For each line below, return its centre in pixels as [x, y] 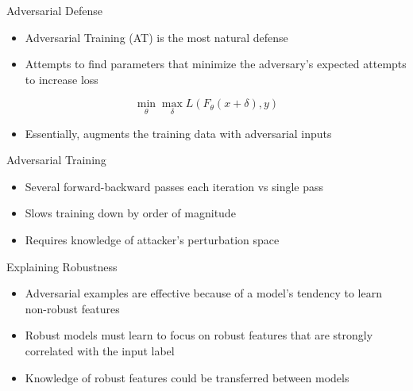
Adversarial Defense [54, 10]
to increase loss [62, 79]
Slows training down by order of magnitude [130, 213]
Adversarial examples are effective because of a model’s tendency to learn [203, 293]
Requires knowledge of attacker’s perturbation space [152, 239]
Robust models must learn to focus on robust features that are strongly [199, 335]
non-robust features [72, 308]
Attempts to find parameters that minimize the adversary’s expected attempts [216, 64]
